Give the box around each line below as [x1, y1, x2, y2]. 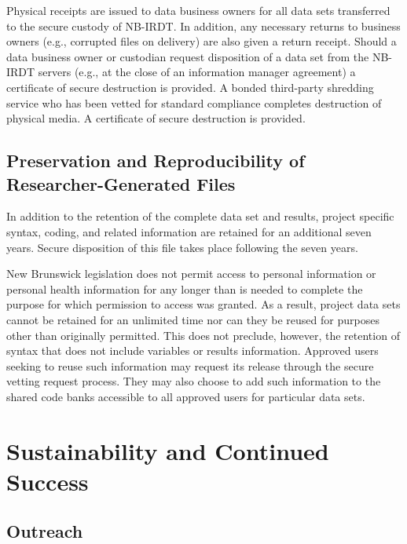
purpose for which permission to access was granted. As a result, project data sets [6, 296, 401, 312]
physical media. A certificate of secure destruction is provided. [6, 110, 306, 126]
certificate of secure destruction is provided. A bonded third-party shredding [6, 78, 374, 95]
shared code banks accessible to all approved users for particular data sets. [6, 388, 365, 404]
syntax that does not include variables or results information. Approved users [6, 342, 379, 359]
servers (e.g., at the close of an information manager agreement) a [38, 64, 356, 80]
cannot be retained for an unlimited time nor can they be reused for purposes [6, 311, 379, 327]
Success [6, 465, 89, 497]
